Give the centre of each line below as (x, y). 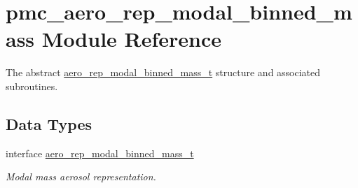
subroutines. (32, 86)
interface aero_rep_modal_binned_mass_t (100, 153)
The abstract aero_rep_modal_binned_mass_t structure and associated (163, 72)
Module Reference (132, 39)
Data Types (49, 123)
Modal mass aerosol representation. (81, 176)
